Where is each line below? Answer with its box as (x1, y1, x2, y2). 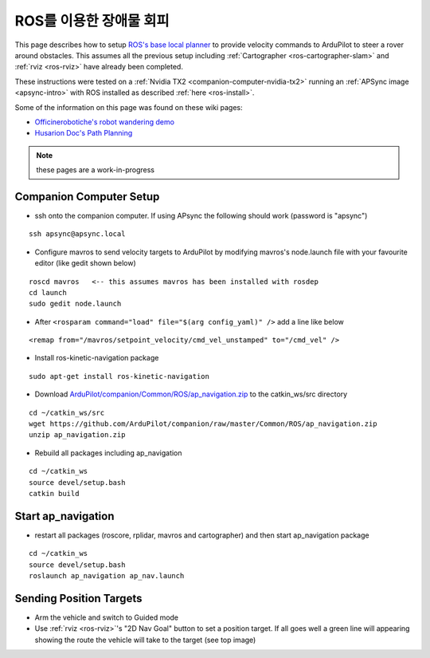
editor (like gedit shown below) (34, 258, 137, 268)
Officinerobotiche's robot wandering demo (34, 116, 175, 127)
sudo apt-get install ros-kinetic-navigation (29, 372, 210, 380)
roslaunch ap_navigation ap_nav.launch (29, 571, 185, 581)
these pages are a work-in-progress (36, 165, 155, 175)
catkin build (29, 489, 80, 498)
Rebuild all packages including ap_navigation (34, 447, 182, 458)
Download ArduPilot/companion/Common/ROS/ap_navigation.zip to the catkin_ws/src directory (34, 389, 348, 399)
